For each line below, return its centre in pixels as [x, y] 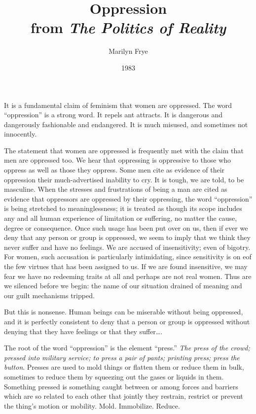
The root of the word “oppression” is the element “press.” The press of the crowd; [127, 348]
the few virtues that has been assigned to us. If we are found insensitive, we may [126, 266]
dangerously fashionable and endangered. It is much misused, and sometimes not [126, 124]
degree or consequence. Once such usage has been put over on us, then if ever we [126, 227]
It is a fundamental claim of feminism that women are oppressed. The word [118, 105]
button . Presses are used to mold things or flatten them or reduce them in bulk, [124, 367]
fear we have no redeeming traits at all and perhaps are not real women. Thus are [128, 276]
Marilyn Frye [128, 51]
